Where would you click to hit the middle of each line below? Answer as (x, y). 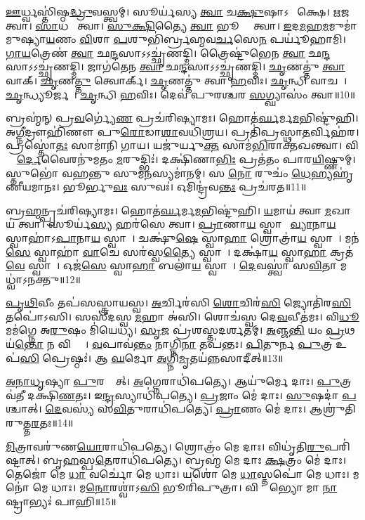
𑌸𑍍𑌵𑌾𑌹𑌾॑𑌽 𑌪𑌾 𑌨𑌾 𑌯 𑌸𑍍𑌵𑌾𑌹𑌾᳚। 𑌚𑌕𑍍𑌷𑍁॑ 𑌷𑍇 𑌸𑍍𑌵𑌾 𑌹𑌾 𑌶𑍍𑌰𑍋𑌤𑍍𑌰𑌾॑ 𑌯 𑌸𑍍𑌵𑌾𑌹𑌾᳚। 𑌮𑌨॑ (182, 237)
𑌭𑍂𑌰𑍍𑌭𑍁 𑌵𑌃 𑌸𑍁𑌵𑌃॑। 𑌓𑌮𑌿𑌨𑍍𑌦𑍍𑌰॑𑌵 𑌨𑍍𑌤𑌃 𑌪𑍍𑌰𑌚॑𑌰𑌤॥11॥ (185, 187)
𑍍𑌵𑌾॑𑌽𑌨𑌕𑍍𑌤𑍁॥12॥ (43, 279)
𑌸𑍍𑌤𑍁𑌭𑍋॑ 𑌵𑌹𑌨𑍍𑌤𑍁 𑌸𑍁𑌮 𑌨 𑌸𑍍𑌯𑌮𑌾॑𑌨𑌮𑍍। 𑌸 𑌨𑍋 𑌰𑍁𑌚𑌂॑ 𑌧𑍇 (158, 173)
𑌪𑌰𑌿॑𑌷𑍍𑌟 (337, 446)
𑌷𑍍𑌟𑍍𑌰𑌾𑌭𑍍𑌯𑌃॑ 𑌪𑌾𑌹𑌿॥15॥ (61, 501)
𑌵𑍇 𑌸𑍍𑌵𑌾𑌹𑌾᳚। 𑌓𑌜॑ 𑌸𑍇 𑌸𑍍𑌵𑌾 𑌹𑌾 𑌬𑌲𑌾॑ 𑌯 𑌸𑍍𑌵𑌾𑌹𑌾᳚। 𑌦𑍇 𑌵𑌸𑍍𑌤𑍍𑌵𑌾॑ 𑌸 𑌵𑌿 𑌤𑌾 (172, 265)
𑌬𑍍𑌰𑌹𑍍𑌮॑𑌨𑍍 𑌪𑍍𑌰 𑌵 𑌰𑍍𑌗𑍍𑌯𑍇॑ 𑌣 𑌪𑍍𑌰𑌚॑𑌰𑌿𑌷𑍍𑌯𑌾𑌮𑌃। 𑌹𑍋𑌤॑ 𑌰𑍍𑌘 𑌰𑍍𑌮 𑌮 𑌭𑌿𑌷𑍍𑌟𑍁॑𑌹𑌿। (182, 118)
